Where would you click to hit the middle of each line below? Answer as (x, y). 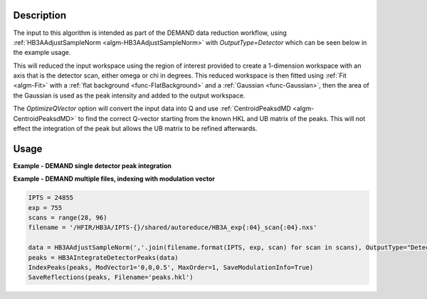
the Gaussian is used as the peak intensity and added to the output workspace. (129, 95)
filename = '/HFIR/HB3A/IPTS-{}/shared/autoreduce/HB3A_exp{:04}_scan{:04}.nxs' (173, 227)
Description (40, 15)
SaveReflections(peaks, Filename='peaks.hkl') (111, 277)
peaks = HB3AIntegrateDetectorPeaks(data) (103, 257)
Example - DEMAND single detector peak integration (93, 166)
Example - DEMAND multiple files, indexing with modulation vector (114, 179)
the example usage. (42, 53)
